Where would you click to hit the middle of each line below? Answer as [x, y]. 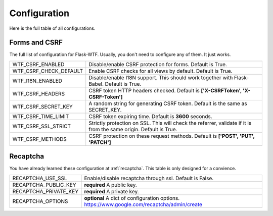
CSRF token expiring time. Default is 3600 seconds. [150, 116]
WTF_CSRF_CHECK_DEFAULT [48, 71]
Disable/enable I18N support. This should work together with [161, 77]
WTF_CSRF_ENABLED [38, 64]
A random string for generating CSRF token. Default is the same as [168, 103]
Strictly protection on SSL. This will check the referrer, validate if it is [170, 123]
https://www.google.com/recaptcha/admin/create [143, 204]
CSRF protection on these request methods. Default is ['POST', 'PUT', [172, 136]
